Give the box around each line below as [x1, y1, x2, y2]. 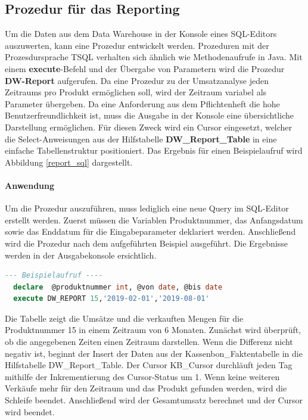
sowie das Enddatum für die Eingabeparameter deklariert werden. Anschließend [5, 225, 296, 238]
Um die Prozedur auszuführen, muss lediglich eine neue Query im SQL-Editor [5, 202, 289, 214]
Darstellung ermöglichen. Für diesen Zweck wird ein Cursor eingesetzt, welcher [5, 120, 293, 133]
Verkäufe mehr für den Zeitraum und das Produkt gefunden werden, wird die [5, 382, 287, 394]
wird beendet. [5, 405, 55, 418]
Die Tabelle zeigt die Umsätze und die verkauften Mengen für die [5, 312, 244, 324]
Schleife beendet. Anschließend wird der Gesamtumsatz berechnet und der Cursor [5, 394, 303, 406]
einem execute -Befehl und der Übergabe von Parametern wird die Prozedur [5, 62, 285, 74]
